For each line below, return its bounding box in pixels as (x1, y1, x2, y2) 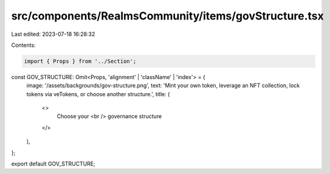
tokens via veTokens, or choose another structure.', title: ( (26, 90, 170, 97)
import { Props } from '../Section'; (24, 58, 137, 64)
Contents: (11, 41, 36, 49)
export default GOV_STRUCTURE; (11, 160, 95, 167)
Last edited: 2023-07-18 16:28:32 (11, 30, 95, 38)
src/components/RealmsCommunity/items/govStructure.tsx (11, 9, 325, 23)
